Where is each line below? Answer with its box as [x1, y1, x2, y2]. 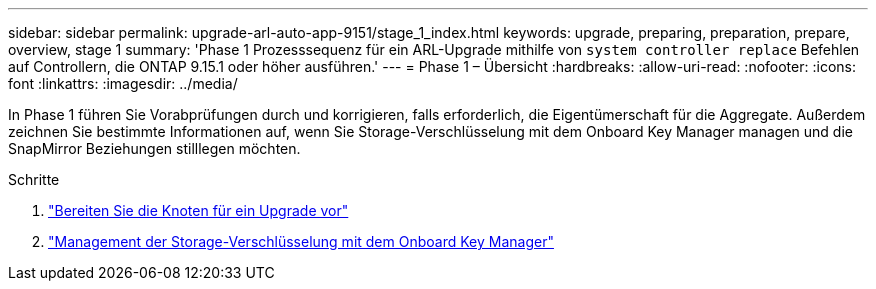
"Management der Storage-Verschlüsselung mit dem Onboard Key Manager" [48, 233, 554, 250]
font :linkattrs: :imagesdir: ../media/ [8, 75, 238, 92]
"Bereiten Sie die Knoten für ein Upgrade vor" [48, 202, 349, 219]
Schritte [8, 171, 60, 188]
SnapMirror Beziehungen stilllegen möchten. [8, 140, 301, 157]
